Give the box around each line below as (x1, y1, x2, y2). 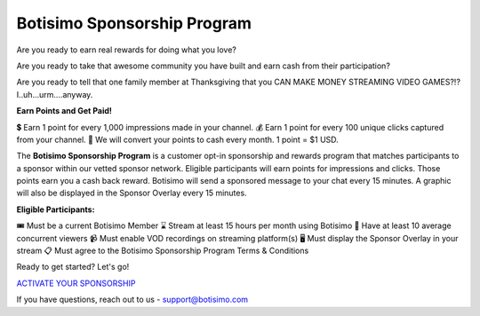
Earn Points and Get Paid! (16, 106, 113, 116)
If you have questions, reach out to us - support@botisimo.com (16, 294, 249, 305)
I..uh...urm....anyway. (16, 89, 93, 99)
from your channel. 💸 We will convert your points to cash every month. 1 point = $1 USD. (16, 134, 340, 145)
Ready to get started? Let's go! (16, 262, 130, 273)
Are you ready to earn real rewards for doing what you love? (16, 44, 237, 55)
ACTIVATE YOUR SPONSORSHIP (16, 278, 136, 288)
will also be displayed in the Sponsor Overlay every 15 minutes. (16, 187, 248, 199)
